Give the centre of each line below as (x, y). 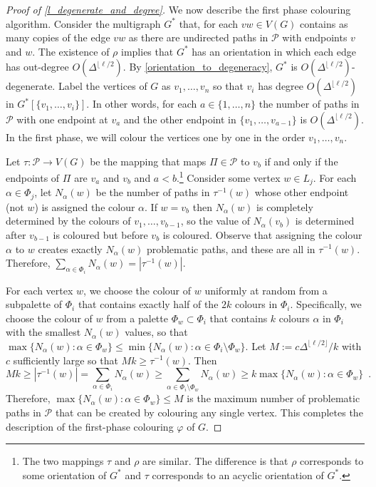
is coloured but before (100, 234)
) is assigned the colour (85, 206)
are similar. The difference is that (215, 461)
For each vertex (40, 290)
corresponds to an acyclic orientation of (238, 475)
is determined (325, 221)
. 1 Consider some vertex (228, 176)
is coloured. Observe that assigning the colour (262, 234)
